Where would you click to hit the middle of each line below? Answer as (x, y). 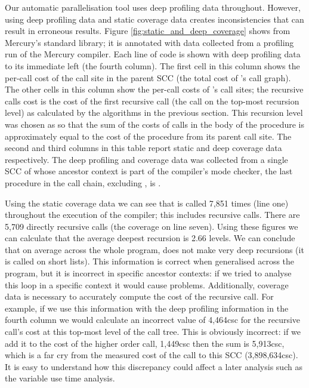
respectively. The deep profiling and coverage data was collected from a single (146, 159)
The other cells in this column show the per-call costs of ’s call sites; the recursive (154, 89)
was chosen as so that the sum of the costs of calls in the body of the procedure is (154, 124)
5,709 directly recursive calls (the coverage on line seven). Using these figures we (152, 226)
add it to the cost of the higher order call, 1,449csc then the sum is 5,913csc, (145, 343)
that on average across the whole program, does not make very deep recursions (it (154, 249)
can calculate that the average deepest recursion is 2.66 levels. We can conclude (150, 238)
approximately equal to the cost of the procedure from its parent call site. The (148, 136)
